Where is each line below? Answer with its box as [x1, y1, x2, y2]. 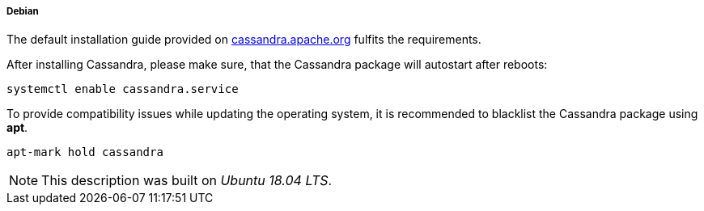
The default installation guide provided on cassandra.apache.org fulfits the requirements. [6, 32, 481, 47]
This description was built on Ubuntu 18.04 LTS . [41, 172, 333, 189]
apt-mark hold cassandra [6, 146, 163, 159]
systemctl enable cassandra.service [6, 82, 239, 96]
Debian [6, 6, 39, 17]
